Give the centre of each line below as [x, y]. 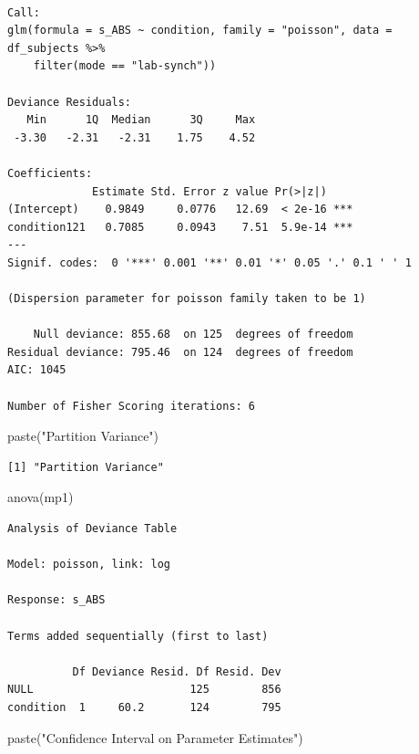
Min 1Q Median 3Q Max [141, 120]
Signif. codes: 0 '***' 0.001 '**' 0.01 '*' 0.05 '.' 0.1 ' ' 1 [209, 262]
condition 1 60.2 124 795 [144, 707]
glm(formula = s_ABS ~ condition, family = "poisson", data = [200, 31]
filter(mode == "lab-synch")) [125, 66]
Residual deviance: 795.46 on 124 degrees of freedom [180, 352]
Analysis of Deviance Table [92, 529]
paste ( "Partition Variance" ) [83, 436]
